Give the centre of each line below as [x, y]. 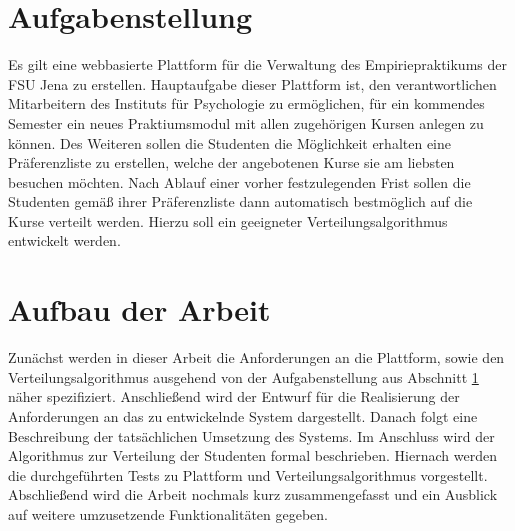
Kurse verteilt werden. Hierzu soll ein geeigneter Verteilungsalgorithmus [228, 220]
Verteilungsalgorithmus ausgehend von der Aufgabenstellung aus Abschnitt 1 [243, 376]
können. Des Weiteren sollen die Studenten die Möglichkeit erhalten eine [229, 142]
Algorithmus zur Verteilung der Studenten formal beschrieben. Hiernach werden [252, 455]
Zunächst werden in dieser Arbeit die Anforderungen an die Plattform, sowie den [256, 357]
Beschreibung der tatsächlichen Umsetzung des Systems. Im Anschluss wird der [251, 435]
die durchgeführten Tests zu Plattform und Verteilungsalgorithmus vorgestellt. [248, 474]
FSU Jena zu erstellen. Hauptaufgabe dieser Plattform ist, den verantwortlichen [252, 83]
